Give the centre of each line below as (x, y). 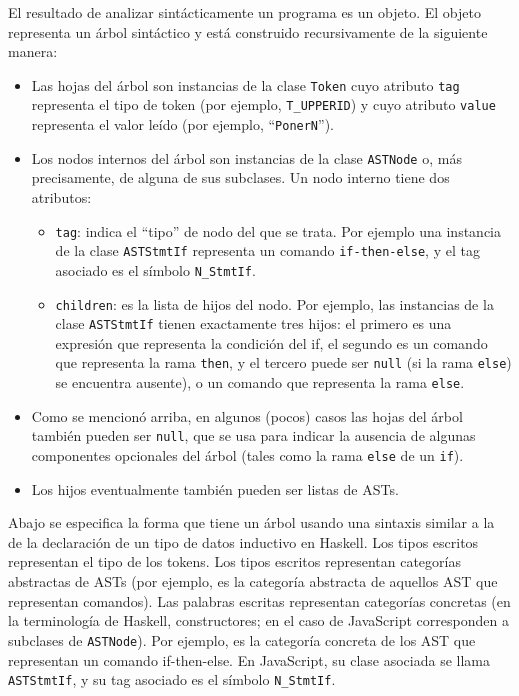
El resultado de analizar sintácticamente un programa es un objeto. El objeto (244, 12)
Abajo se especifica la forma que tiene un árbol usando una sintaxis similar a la (251, 522)
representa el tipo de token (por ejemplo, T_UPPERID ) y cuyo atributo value (263, 104)
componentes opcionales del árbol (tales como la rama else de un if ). (247, 455)
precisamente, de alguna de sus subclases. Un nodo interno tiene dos (240, 177)
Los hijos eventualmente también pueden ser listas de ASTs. (215, 488)
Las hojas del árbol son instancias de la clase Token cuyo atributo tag (245, 84)
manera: (33, 51)
